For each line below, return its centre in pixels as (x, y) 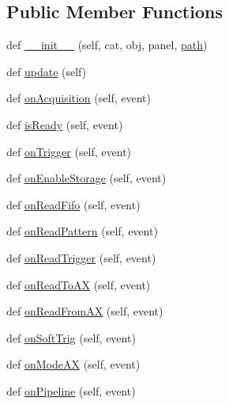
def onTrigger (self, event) (69, 151)
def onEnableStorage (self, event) (86, 178)
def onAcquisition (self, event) (79, 98)
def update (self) (47, 71)
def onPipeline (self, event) (71, 390)
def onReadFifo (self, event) (73, 204)
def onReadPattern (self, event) (82, 231)
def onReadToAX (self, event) (79, 284)
